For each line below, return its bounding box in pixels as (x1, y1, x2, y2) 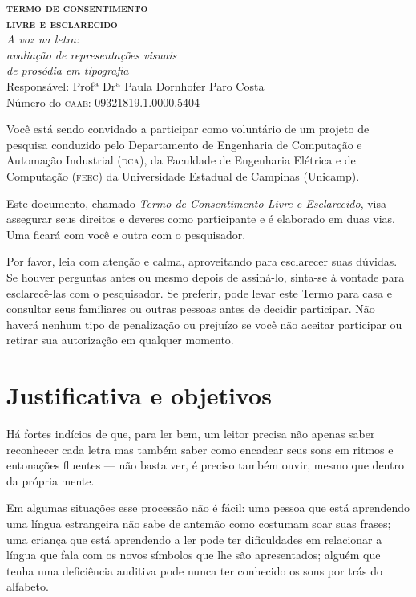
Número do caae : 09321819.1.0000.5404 (6, 93, 200, 110)
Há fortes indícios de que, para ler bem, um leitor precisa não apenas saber (6, 425, 375, 441)
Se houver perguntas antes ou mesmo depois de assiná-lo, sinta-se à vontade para (6, 268, 405, 285)
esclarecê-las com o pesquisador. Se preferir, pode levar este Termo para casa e (6, 284, 392, 301)
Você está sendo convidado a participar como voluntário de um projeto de (6, 120, 370, 137)
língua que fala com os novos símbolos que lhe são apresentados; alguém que (6, 546, 381, 563)
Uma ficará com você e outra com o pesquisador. (6, 225, 246, 242)
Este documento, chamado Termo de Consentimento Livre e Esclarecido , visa (6, 194, 386, 211)
